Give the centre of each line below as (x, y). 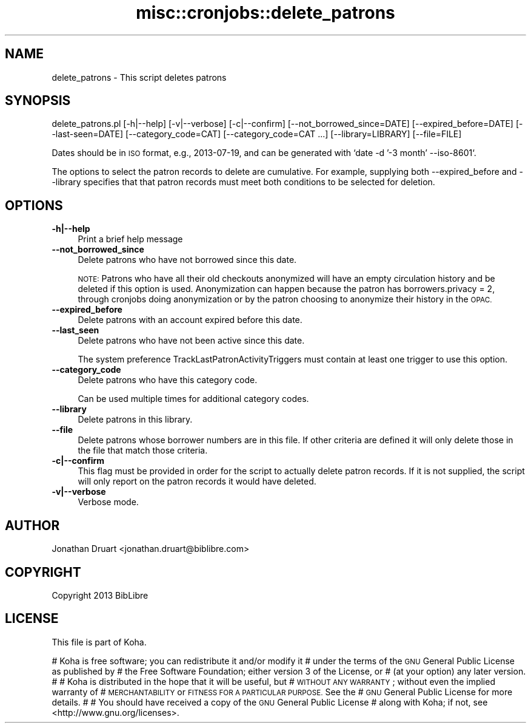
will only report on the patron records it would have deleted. (197, 481)
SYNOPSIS (38, 101)
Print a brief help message (130, 239)
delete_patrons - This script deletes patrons (139, 77)
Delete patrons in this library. (135, 420)
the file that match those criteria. (143, 451)
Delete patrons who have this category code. (168, 380)
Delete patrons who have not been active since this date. (191, 341)
